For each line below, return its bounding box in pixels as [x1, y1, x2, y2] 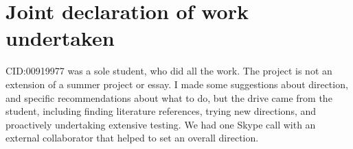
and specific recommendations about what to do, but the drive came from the [5, 90, 332, 105]
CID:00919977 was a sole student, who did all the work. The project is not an [5, 64, 332, 78]
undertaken [5, 24, 115, 52]
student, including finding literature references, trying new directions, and [5, 104, 317, 118]
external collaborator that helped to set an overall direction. [5, 131, 259, 145]
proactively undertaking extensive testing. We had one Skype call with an [5, 117, 316, 131]
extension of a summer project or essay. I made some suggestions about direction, [5, 77, 348, 91]
